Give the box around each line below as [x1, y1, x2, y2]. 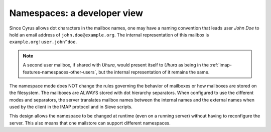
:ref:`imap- [210, 62, 232, 68]
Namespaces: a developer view [9, 7, 143, 18]
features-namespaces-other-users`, [23, 69, 97, 75]
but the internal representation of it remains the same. [98, 69, 210, 75]
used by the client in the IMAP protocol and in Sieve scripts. [9, 104, 133, 110]
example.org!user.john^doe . [9, 39, 77, 45]
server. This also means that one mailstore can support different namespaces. [9, 120, 171, 126]
